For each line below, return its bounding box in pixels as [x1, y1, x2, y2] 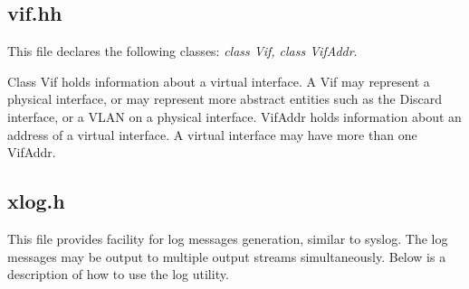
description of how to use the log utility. [7, 265, 229, 284]
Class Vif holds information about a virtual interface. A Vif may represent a [7, 71, 430, 90]
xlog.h [7, 187, 65, 215]
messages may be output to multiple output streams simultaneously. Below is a [7, 247, 446, 266]
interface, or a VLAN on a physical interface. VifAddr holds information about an [7, 107, 462, 126]
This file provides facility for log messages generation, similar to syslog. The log [7, 228, 448, 247]
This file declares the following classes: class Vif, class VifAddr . [7, 42, 358, 61]
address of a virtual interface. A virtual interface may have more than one [7, 125, 417, 144]
